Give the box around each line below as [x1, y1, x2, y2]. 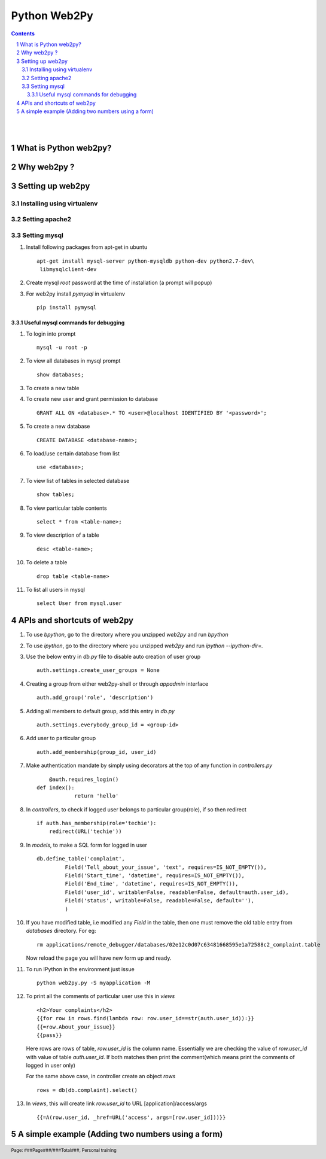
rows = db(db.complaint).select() [36, 1087, 138, 1093]
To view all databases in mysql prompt [26, 357, 121, 364]
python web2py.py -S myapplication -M [36, 979, 151, 986]
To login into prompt [26, 330, 76, 337]
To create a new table [26, 385, 80, 392]
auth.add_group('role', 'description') [36, 694, 154, 701]
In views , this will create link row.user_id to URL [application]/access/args [26, 1100, 208, 1107]
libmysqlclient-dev [39, 266, 97, 272]
